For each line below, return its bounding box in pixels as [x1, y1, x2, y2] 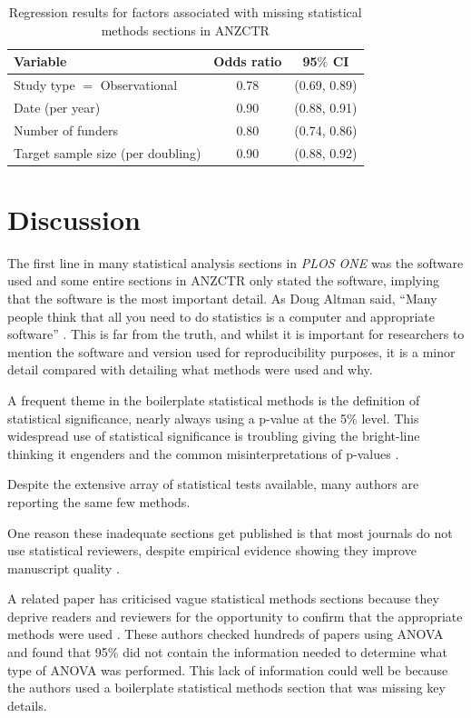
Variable [14, 52, 67, 71]
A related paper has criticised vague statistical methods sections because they [7, 589, 439, 608]
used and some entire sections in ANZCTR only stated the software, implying [7, 271, 439, 290]
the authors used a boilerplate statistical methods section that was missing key [7, 678, 446, 697]
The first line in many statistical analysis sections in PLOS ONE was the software [7, 253, 464, 272]
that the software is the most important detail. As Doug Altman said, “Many [7, 288, 437, 307]
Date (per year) [14, 97, 101, 116]
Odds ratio [213, 52, 282, 71]
